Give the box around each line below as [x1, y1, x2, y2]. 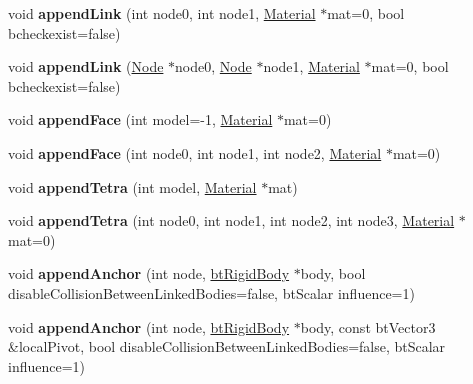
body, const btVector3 [300, 316, 436, 337]
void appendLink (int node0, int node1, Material [8, 3, 316, 23]
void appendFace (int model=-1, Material [8, 109, 273, 130]
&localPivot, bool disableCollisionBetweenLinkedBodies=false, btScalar [8, 336, 446, 357]
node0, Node [175, 56, 252, 77]
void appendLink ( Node [8, 56, 164, 77]
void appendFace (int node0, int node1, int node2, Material [8, 142, 382, 163]
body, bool [300, 263, 366, 284]
